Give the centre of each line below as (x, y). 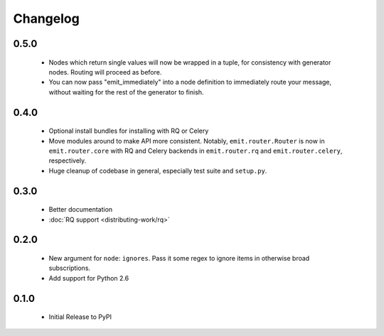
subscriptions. (70, 268)
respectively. (68, 161)
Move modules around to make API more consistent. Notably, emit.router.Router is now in (187, 141)
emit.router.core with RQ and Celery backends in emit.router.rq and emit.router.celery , (196, 151)
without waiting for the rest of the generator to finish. (126, 92)
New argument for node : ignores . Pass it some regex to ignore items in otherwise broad (179, 258)
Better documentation (81, 210)
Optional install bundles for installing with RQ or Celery (129, 131)
